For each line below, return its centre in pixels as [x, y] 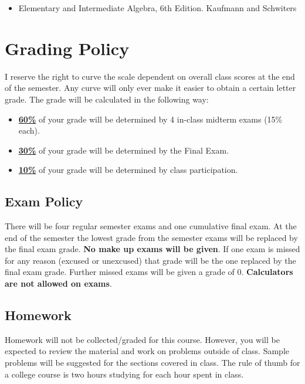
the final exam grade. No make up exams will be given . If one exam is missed [152, 249]
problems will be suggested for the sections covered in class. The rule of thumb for [152, 363]
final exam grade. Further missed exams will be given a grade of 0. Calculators [149, 272]
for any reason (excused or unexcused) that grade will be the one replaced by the [150, 260]
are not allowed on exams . [58, 283]
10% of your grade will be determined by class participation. [128, 170]
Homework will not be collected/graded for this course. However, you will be [142, 339]
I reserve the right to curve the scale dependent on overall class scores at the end [150, 76]
